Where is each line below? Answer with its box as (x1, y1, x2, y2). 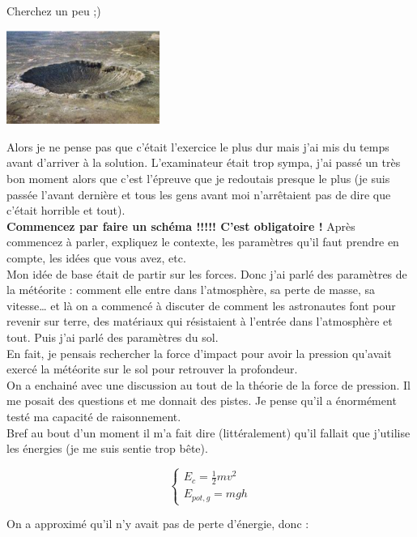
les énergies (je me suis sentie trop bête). (6, 440, 208, 457)
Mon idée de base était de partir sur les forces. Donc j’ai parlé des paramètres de (6, 265, 407, 282)
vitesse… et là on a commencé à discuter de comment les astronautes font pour (6, 296, 396, 313)
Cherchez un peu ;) (6, 2, 101, 19)
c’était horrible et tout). (6, 202, 126, 219)
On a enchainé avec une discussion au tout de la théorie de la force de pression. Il (6, 376, 411, 393)
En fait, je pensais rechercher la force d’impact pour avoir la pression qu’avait (6, 344, 392, 361)
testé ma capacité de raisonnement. (6, 407, 181, 424)
